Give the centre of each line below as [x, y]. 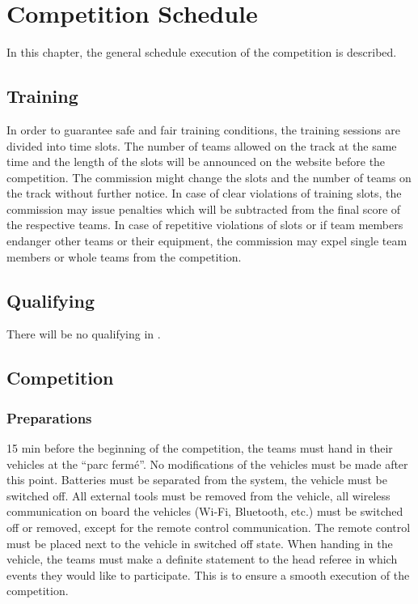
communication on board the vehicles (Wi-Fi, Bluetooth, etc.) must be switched [205, 511]
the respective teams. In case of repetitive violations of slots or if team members [205, 225]
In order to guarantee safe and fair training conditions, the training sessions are [203, 129]
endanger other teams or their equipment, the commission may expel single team [207, 241]
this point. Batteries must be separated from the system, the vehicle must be [197, 480]
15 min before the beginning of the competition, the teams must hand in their [200, 448]
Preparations [49, 417]
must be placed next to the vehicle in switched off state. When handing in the [200, 543]
